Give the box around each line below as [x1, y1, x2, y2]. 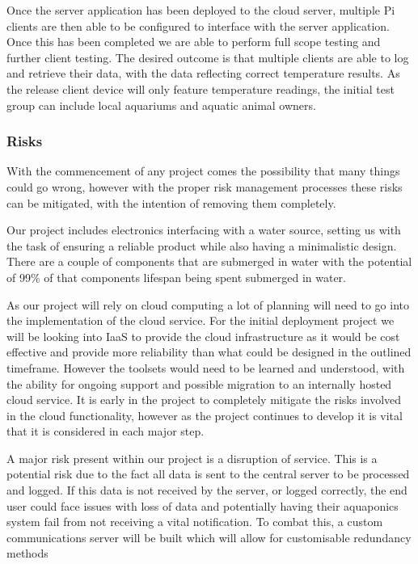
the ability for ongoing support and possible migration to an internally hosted [6, 375, 392, 392]
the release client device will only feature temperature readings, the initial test [6, 80, 395, 97]
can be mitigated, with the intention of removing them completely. [6, 194, 336, 211]
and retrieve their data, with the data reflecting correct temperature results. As [6, 65, 400, 82]
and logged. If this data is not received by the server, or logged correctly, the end [6, 482, 407, 499]
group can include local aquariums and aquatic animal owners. [6, 96, 316, 113]
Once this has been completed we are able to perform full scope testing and [6, 33, 381, 50]
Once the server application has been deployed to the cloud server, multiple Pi [6, 2, 395, 18]
